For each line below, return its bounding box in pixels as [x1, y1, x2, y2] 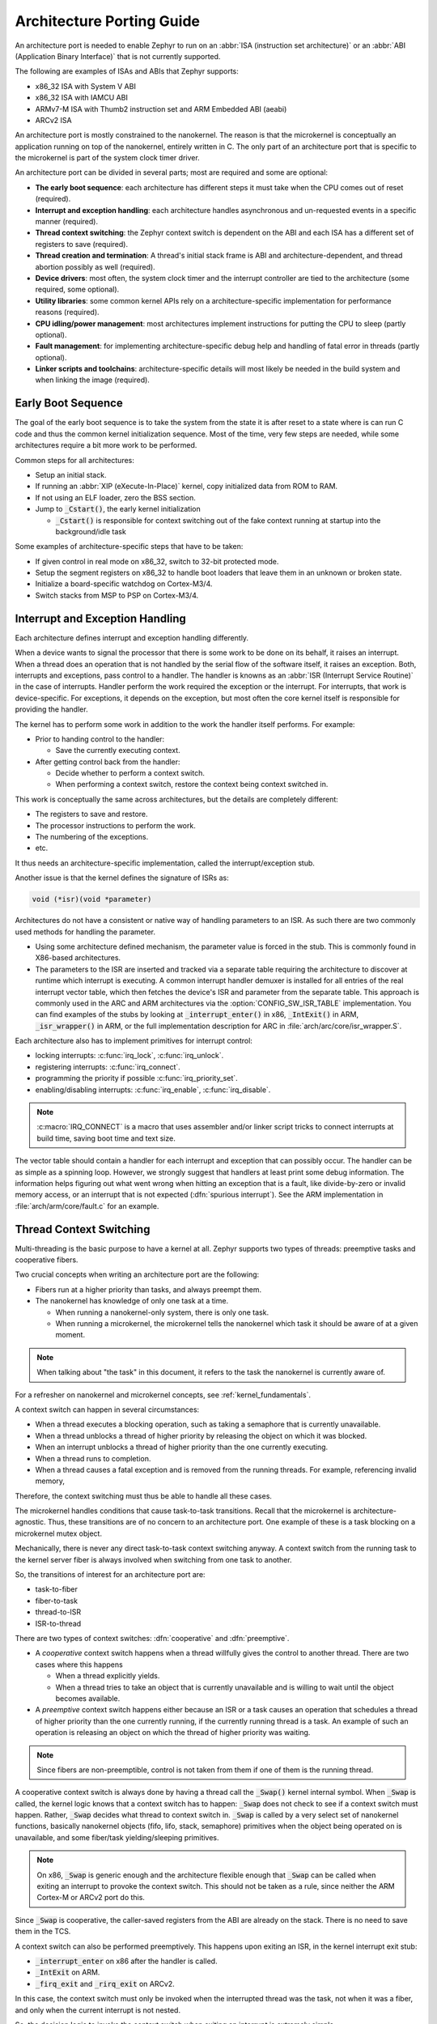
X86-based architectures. [35, 953, 121, 963]
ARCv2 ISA [35, 115, 72, 125]
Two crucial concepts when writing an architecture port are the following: [15, 1269, 260, 1279]
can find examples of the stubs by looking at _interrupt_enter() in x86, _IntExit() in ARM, [35, 1010, 359, 1019]
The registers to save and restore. [35, 810, 149, 819]
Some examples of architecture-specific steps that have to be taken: [15, 542, 244, 551]
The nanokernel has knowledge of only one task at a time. [35, 1296, 229, 1306]
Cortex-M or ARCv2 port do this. [36, 1893, 146, 1903]
